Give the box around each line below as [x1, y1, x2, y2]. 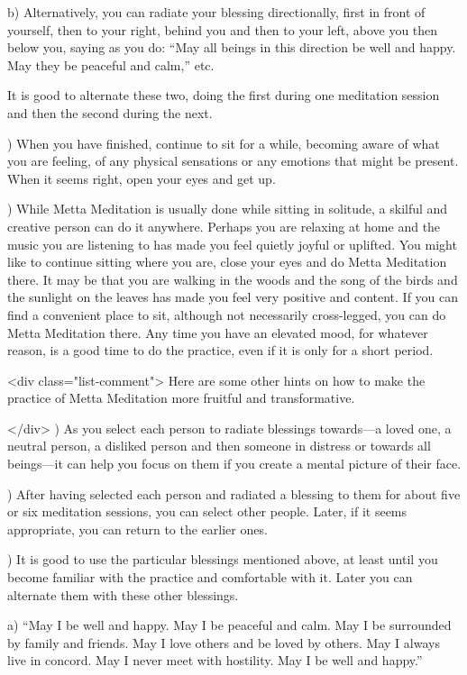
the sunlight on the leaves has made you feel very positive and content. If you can [7, 287, 459, 306]
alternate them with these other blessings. [7, 585, 239, 604]
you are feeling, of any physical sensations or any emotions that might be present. [7, 151, 459, 170]
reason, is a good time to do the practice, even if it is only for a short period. [7, 341, 434, 360]
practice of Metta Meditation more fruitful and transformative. [7, 388, 355, 407]
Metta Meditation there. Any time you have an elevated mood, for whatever [7, 323, 428, 342]
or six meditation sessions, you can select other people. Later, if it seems [7, 502, 407, 521]
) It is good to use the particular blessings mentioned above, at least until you [7, 550, 438, 569]
